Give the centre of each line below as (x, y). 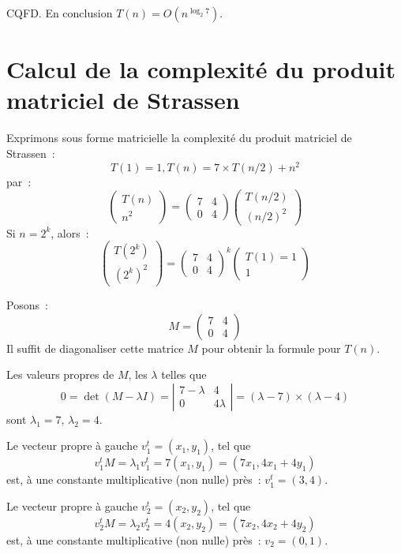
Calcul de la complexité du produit (201, 69)
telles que (184, 374)
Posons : (27, 305)
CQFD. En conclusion (60, 13)
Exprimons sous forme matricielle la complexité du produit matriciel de (179, 138)
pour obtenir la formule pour (271, 348)
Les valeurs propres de (60, 374)
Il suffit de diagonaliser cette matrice (95, 348)
